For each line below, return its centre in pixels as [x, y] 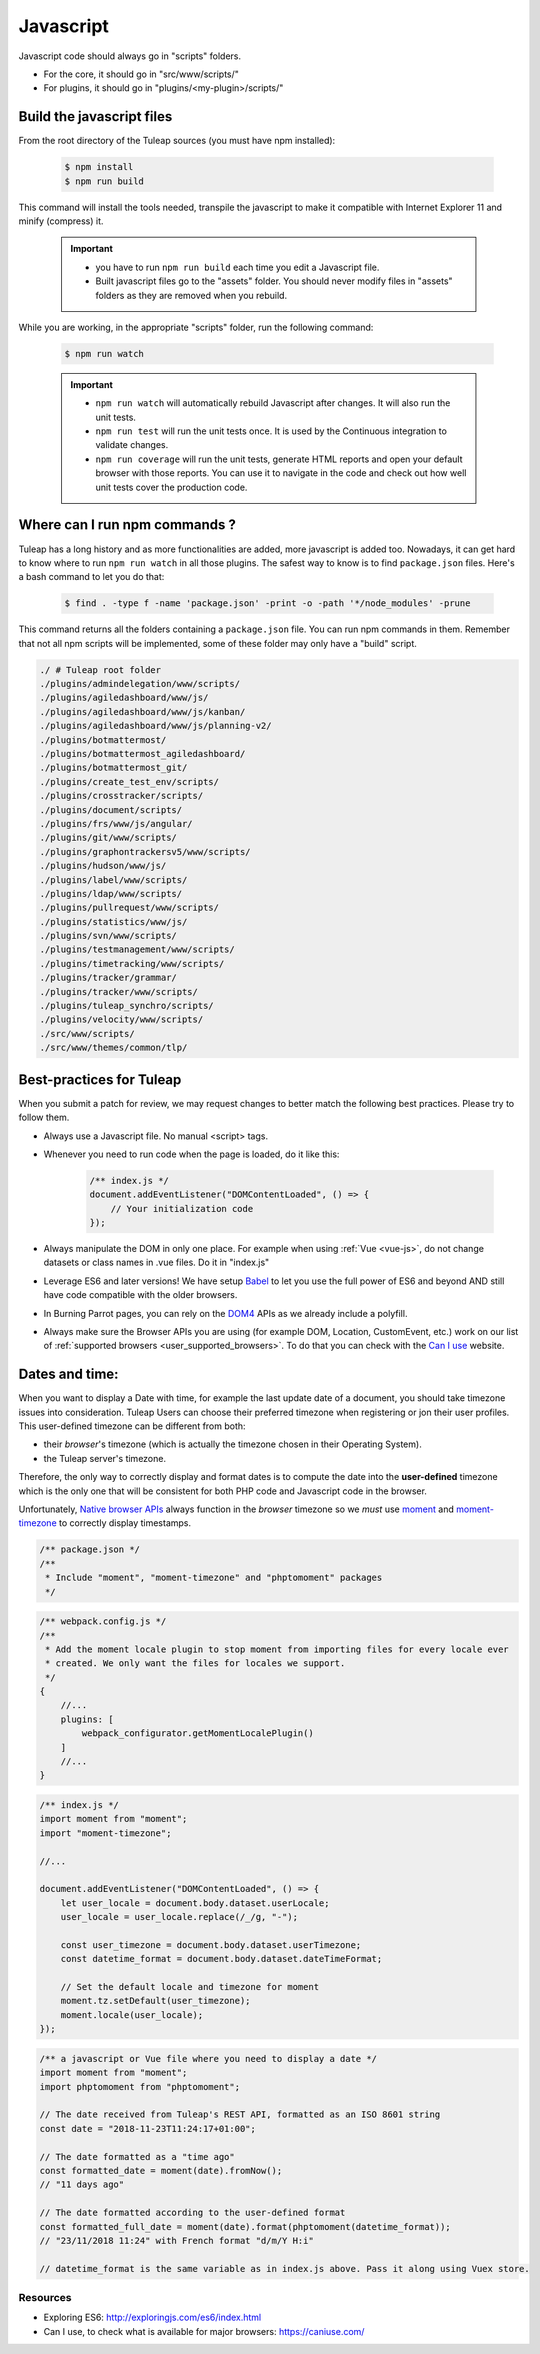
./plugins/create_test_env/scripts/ [129, 781]
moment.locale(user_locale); [132, 2014]
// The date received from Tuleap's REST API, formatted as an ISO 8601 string [240, 2114]
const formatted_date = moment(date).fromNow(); [161, 2170]
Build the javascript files [95, 116]
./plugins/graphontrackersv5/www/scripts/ [145, 851]
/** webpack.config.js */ [103, 1621]
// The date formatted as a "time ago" [137, 2156]
